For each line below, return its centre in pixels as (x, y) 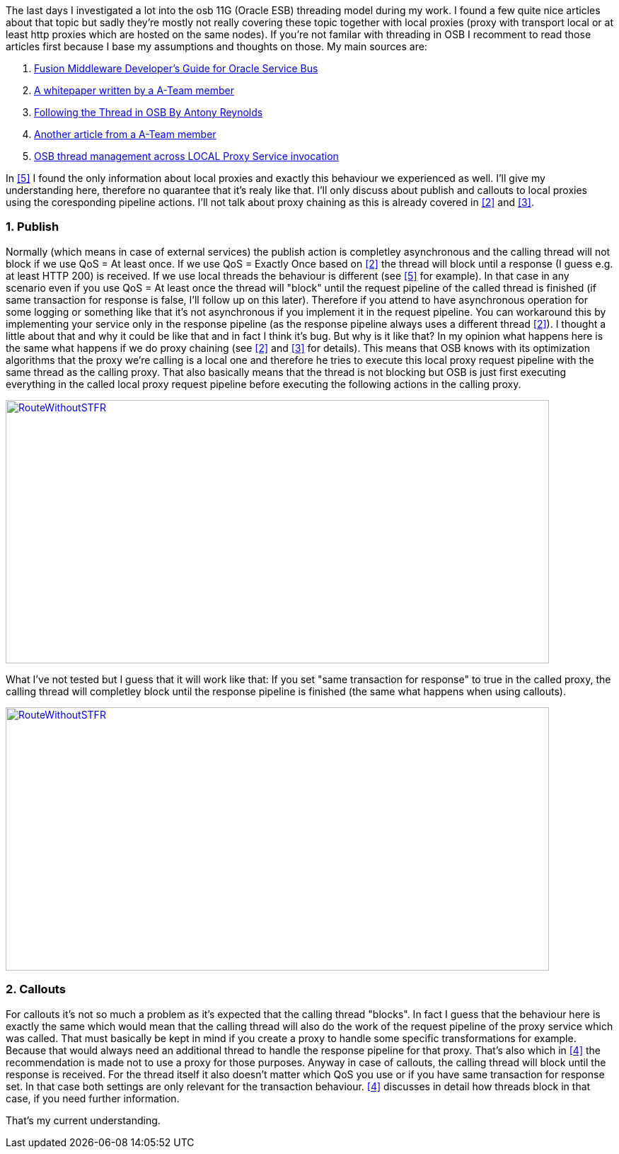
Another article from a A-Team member (125, 134)
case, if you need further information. (93, 1098)
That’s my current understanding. (83, 1120)
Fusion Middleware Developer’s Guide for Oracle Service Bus (176, 68)
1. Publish (33, 227)
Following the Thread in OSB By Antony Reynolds (149, 112)
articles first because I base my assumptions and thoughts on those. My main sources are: (216, 46)
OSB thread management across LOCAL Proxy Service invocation (186, 156)
